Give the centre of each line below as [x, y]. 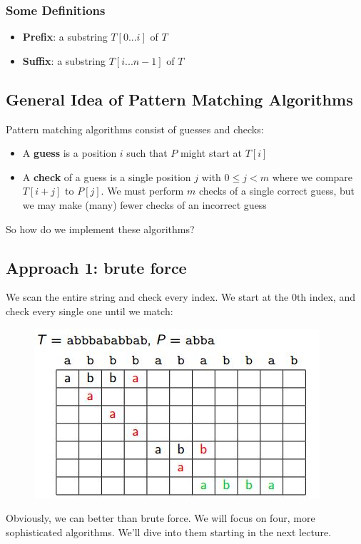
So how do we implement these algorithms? [100, 229]
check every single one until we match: [90, 311]
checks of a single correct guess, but [277, 191]
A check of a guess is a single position [107, 176]
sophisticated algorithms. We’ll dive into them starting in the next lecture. [169, 532]
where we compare [312, 176]
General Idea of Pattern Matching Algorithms [179, 99]
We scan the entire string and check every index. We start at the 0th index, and [180, 297]
